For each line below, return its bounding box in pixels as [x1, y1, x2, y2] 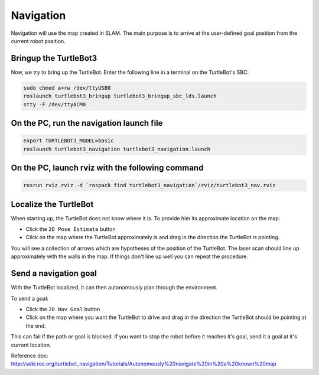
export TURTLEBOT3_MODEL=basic [23, 138, 115, 144]
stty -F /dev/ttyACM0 [23, 101, 86, 107]
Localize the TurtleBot [11, 199, 94, 209]
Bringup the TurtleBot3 [11, 53, 97, 63]
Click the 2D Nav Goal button [25, 305, 100, 312]
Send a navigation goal [11, 269, 97, 279]
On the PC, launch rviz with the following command [11, 163, 204, 172]
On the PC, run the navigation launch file [11, 118, 163, 128]
